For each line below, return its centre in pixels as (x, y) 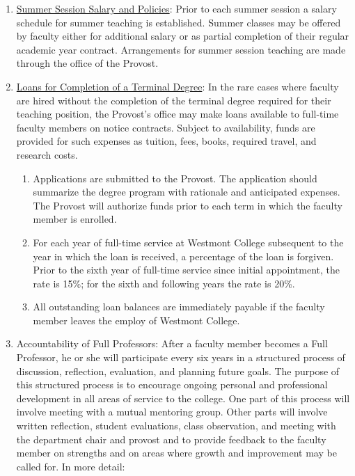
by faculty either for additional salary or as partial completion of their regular (183, 36)
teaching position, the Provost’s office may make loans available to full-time (177, 114)
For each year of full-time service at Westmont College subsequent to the (188, 242)
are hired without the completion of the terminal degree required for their (174, 100)
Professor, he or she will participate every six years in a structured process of (181, 357)
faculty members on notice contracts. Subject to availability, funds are (166, 127)
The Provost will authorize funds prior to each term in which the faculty (188, 205)
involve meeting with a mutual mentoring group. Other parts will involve (172, 412)
